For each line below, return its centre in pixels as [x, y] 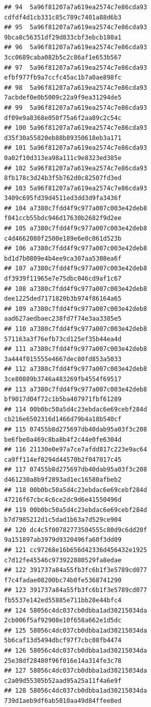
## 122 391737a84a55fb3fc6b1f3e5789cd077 [76, 570]
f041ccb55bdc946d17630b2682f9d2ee [63, 218]
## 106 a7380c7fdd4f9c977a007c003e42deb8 [76, 249]
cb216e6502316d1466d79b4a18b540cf [63, 419]
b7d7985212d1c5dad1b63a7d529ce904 [63, 520]
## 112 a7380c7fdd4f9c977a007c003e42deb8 [76, 369]
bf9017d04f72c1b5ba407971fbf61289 [63, 399]
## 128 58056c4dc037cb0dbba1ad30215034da [76, 691]
